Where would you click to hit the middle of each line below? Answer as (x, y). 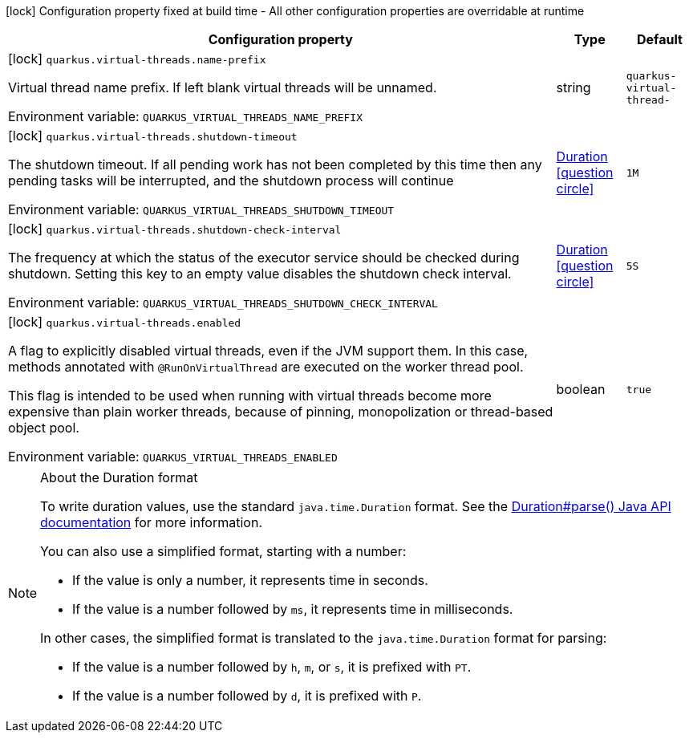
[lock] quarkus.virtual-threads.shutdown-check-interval (175, 229)
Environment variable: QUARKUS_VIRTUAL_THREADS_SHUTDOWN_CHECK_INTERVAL (223, 303)
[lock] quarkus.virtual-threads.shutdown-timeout (153, 136)
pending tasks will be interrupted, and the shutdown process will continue (231, 181)
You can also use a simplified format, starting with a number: (223, 551)
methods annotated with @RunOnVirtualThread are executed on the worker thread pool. (266, 367)
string (573, 87)
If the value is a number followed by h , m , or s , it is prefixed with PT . (272, 667)
